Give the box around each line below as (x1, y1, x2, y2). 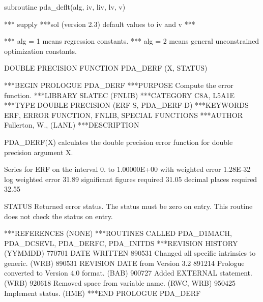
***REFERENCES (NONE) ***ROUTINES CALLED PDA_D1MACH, (4, 228, 232, 238)
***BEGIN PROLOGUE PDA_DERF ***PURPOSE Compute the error (4, 79, 233, 90)
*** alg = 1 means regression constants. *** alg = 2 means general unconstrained (4, 36, 259, 46)
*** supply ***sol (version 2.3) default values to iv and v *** (4, 18, 195, 29)
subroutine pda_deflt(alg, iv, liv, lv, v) (4, 2, 126, 12)
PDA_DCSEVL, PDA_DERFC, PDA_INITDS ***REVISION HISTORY (4, 237, 238, 248)
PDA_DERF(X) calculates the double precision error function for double (4, 136, 233, 147)
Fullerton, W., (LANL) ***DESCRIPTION (4, 119, 139, 130)
